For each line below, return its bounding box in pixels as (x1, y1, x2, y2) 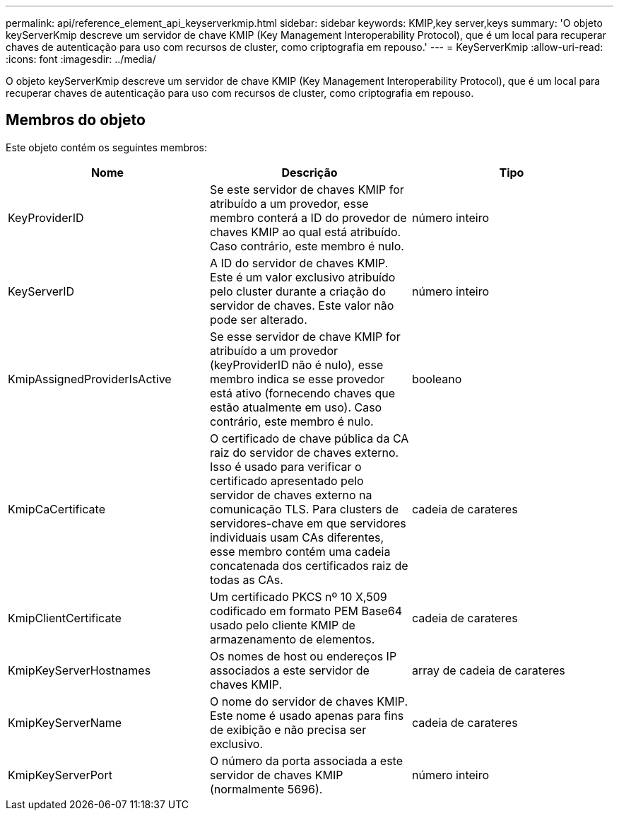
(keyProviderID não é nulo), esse (209, 357, 384, 372)
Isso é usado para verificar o (209, 459, 362, 474)
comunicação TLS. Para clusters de (209, 501, 399, 516)
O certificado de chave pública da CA (209, 431, 409, 445)
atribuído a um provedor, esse (209, 196, 369, 211)
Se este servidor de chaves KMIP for (209, 182, 404, 197)
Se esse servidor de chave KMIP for (209, 329, 401, 344)
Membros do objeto (6, 111, 146, 129)
